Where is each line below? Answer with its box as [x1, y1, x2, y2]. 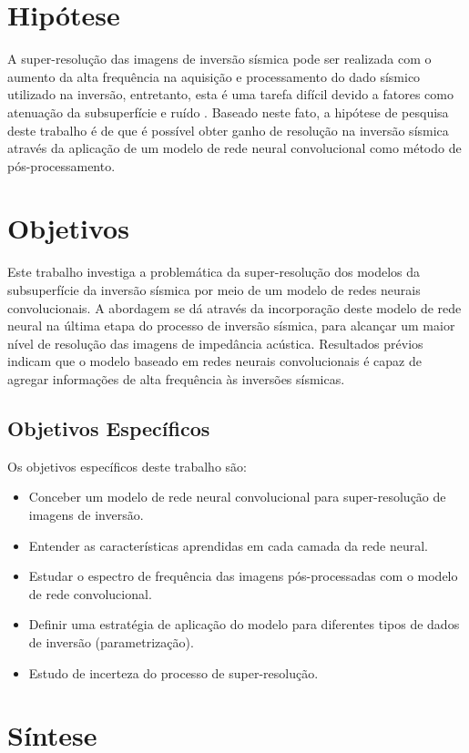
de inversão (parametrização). [28, 632, 194, 651]
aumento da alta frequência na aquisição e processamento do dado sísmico [7, 66, 421, 86]
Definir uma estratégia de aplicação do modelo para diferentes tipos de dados [28, 615, 460, 634]
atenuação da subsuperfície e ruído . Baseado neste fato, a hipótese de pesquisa [7, 102, 449, 121]
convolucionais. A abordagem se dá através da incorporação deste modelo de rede [7, 298, 462, 317]
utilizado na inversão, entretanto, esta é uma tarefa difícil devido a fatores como [7, 85, 454, 104]
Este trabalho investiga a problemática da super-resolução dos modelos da [7, 262, 421, 281]
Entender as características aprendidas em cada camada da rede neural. [28, 535, 429, 555]
